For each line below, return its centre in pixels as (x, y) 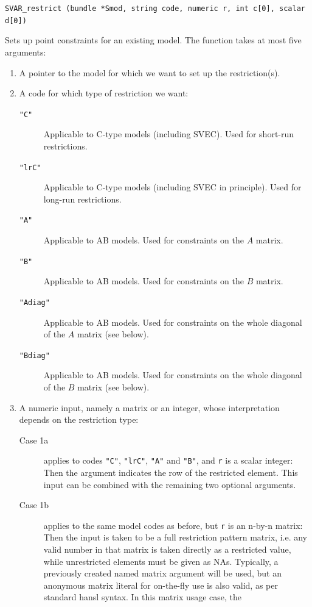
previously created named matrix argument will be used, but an (162, 573)
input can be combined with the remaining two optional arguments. (170, 484)
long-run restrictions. (82, 199)
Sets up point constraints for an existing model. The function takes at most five (153, 40)
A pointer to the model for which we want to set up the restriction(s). (150, 72)
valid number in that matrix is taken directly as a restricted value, (167, 549)
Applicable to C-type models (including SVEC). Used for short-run (169, 134)
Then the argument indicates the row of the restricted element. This (171, 472)
